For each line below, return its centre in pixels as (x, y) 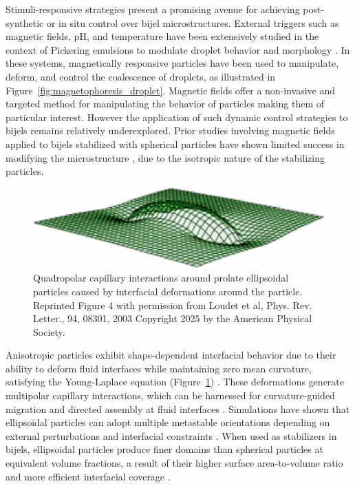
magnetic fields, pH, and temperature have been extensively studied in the (162, 36)
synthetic (25, 22)
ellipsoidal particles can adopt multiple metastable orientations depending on (168, 422)
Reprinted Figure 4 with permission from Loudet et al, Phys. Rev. (173, 305)
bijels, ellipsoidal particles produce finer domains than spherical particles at (164, 449)
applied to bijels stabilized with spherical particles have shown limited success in (175, 144)
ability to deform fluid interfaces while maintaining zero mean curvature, (159, 368)
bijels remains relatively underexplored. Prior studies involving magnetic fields (170, 130)
